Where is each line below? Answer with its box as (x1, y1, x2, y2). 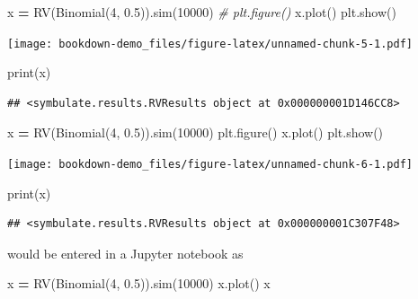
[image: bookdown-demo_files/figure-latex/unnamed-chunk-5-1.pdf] (7, 37, 414, 50)
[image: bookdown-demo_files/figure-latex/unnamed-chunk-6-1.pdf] (7, 158, 414, 171)
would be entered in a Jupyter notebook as (7, 243, 244, 262)
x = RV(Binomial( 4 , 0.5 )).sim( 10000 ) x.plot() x (7, 274, 271, 293)
